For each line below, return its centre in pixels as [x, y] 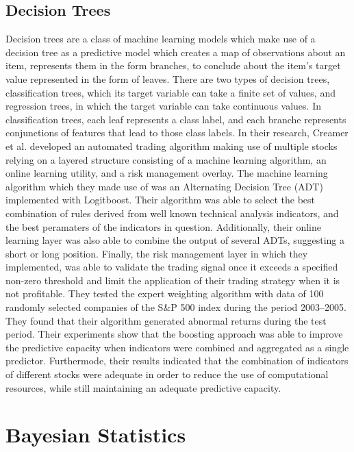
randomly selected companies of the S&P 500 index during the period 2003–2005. [176, 307]
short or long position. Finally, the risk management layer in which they [157, 253]
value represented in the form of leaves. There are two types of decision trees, [168, 78]
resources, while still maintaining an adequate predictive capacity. [143, 387]
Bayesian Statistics [96, 435]
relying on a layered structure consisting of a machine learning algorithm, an [166, 159]
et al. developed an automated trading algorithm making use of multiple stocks [172, 146]
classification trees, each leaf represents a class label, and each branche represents [176, 119]
